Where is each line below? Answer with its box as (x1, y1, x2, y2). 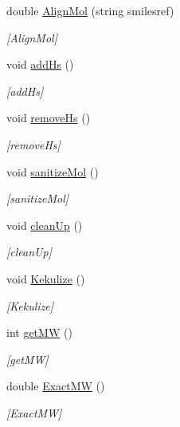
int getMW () (6, 324, 72, 341)
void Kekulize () (6, 270, 85, 287)
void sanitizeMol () (6, 163, 99, 180)
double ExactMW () (6, 378, 105, 394)
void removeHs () (6, 109, 91, 126)
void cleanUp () (6, 216, 83, 233)
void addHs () (6, 56, 74, 73)
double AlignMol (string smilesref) (6, 2, 174, 18)
